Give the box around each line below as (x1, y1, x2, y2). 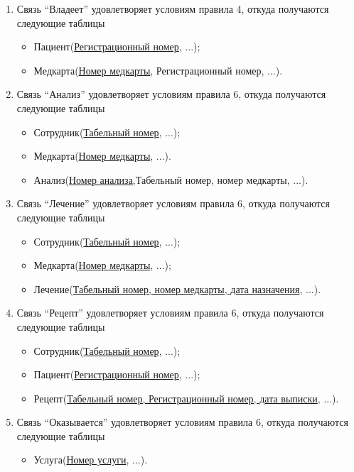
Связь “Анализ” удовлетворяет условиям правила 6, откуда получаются (16, 87, 326, 101)
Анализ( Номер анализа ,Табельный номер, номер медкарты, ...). (33, 172, 309, 187)
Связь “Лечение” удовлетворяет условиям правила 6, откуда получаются (16, 196, 331, 211)
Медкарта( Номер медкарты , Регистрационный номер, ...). (33, 62, 283, 77)
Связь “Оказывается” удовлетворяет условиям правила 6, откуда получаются (16, 415, 348, 429)
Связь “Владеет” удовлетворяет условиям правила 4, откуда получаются (16, 1, 329, 16)
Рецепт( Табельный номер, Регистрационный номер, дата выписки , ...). (33, 390, 339, 405)
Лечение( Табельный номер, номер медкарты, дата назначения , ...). (33, 281, 321, 296)
